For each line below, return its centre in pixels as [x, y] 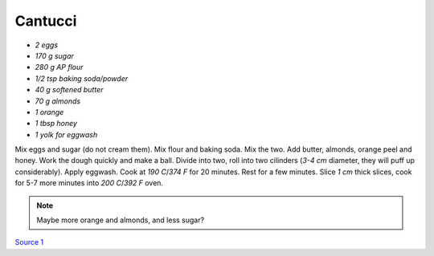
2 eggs [47, 45]
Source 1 [29, 242]
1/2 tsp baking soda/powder [82, 78]
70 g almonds [57, 101]
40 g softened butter [69, 90]
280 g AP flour [59, 67]
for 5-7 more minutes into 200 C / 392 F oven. [89, 183]
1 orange [49, 112]
